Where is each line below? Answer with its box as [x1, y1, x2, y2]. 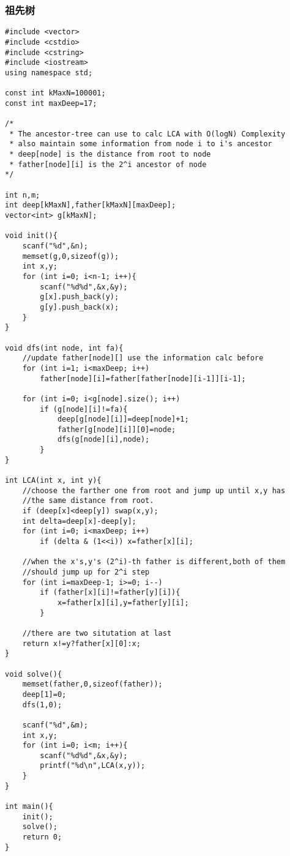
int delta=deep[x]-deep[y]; [22, 516, 136, 526]
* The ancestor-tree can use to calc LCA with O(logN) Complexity [9, 129, 286, 138]
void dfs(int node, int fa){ [5, 343, 124, 352]
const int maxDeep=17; [5, 99, 97, 108]
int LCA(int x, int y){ [5, 476, 102, 485]
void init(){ [5, 231, 58, 240]
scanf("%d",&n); [22, 242, 89, 250]
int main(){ [5, 802, 53, 811]
